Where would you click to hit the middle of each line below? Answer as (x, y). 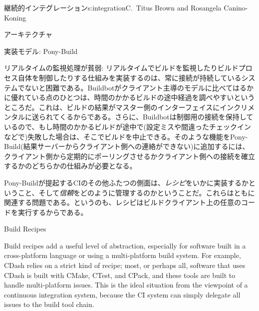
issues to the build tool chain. (49, 304)
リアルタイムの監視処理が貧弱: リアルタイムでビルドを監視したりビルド (121, 68)
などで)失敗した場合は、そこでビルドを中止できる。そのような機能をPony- (126, 136)
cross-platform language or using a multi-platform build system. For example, (123, 255)
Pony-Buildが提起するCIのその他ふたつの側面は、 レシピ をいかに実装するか (127, 182)
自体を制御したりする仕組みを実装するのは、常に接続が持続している (129, 77)
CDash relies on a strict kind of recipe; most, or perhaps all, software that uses (125, 265)
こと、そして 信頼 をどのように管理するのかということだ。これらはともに (136, 192)
